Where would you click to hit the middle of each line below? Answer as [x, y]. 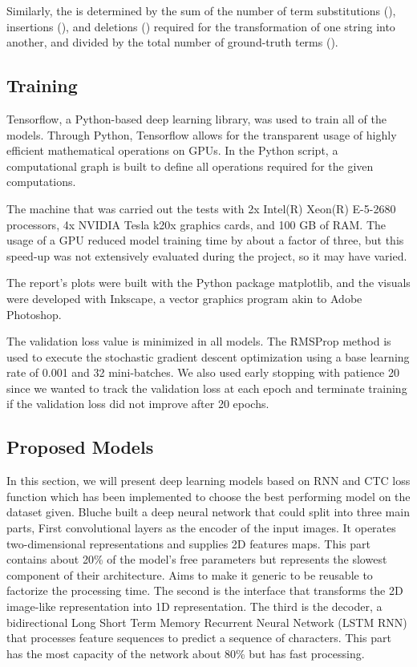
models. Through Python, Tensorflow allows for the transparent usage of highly [202, 134]
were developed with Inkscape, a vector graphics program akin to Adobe [184, 298]
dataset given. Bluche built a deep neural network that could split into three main [208, 512]
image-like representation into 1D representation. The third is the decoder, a [194, 606]
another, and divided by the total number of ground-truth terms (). [172, 42]
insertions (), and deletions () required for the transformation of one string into [201, 26]
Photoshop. [34, 314]
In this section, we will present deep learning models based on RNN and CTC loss [208, 481]
